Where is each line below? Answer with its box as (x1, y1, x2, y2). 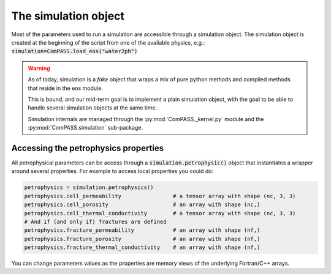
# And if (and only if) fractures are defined (24, 218, 167, 225)
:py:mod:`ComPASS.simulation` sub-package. (28, 124, 143, 131)
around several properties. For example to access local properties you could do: (11, 168, 214, 175)
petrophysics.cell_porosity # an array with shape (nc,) (24, 201, 261, 208)
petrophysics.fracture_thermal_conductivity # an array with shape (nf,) (24, 244, 261, 251)
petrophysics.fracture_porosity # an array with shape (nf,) (24, 235, 261, 242)
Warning (28, 64, 50, 72)
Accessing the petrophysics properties (11, 143, 164, 153)
